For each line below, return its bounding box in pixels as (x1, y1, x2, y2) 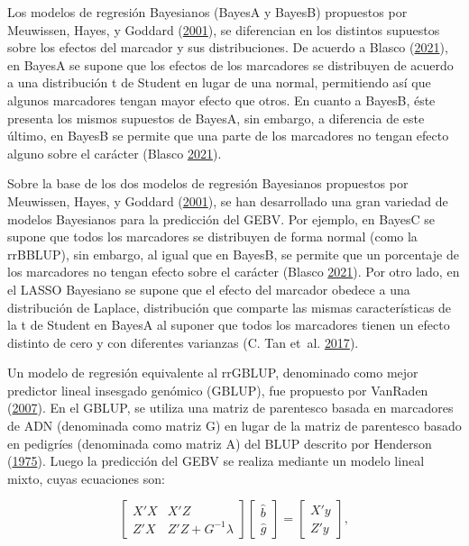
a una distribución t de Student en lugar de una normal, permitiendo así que (7, 73, 431, 92)
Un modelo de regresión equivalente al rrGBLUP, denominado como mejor (7, 363, 418, 382)
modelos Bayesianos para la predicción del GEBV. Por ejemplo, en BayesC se (7, 209, 436, 228)
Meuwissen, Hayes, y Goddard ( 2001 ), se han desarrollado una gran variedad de (7, 191, 448, 210)
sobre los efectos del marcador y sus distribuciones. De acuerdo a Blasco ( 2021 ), (7, 38, 448, 57)
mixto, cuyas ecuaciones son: (7, 469, 165, 487)
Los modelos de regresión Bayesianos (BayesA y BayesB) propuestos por (7, 3, 408, 21)
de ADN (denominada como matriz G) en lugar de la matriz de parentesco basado (7, 416, 462, 435)
